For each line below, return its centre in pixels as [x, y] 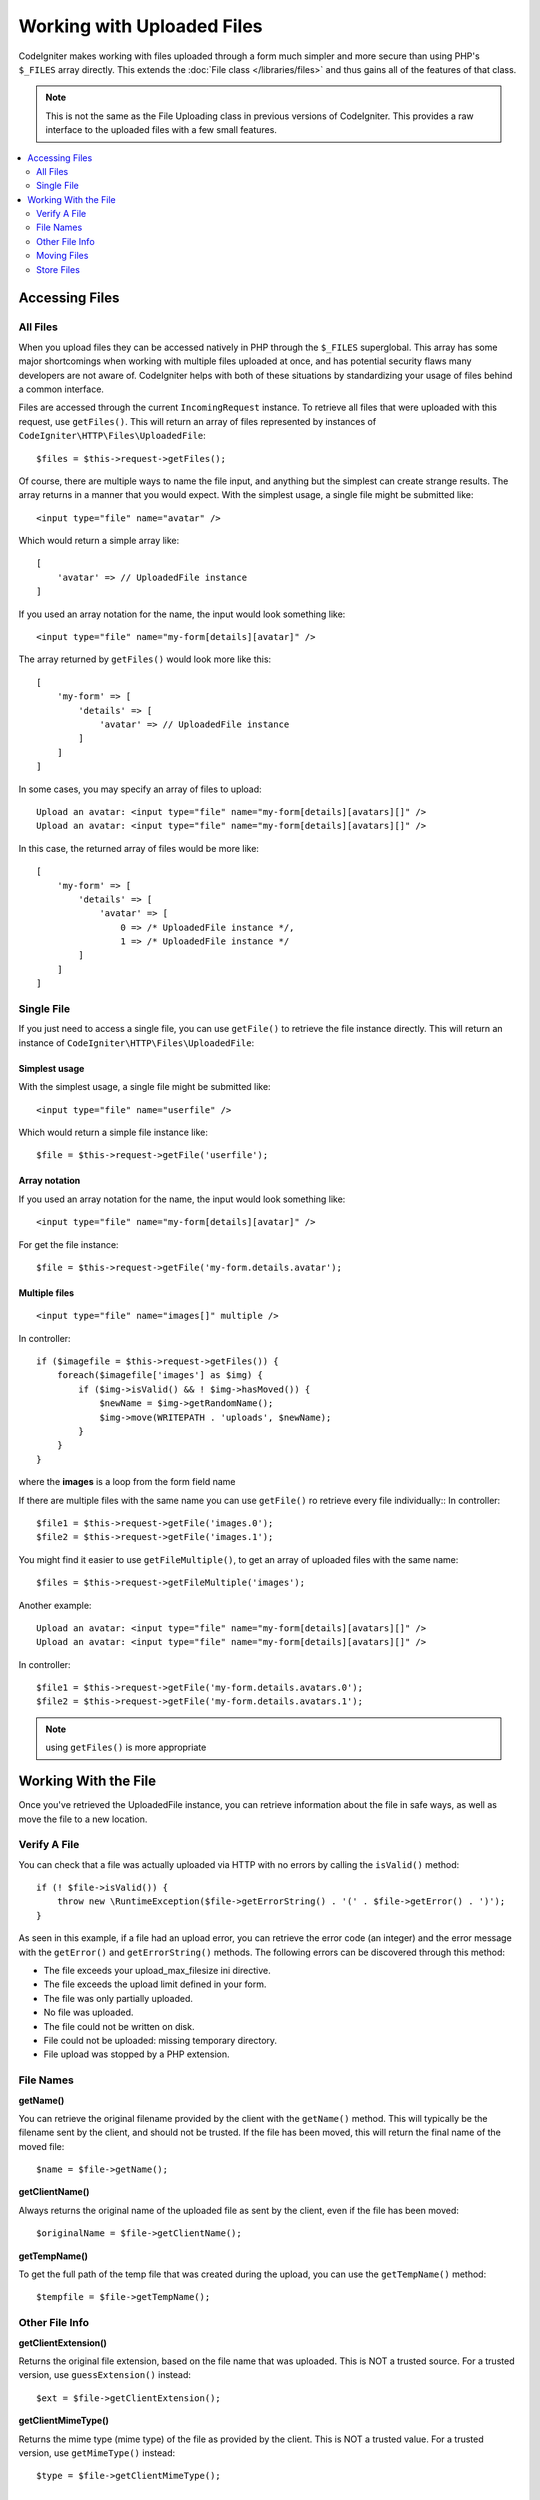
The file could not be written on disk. [119, 2026]
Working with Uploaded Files [141, 26]
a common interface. [61, 389]
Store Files [58, 269]
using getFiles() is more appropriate [126, 1747]
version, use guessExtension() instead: [105, 2375]
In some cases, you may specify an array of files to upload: [140, 789]
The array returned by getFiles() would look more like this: [145, 659]
